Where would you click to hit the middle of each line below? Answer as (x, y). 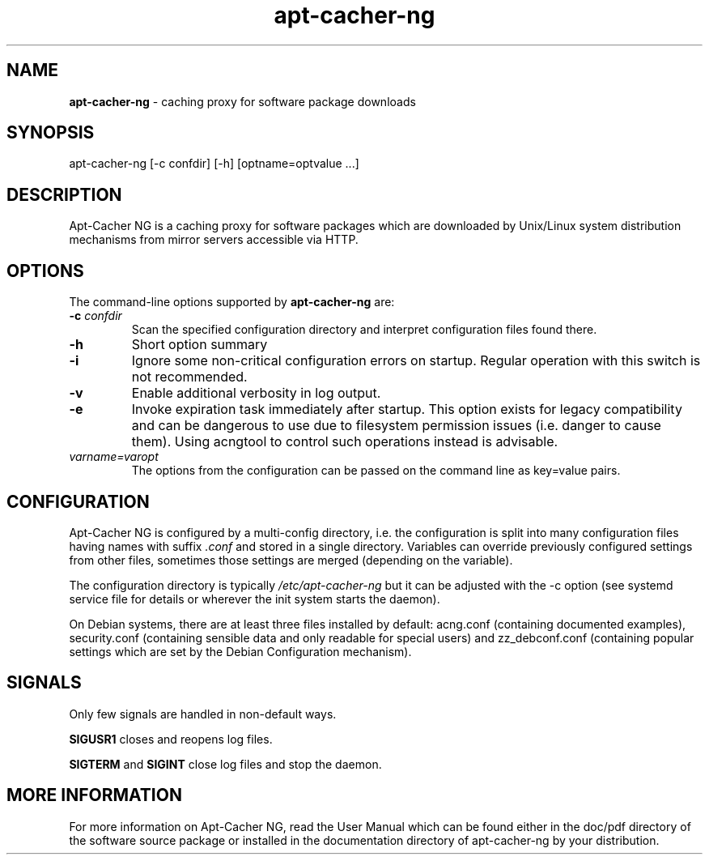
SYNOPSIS (51, 133)
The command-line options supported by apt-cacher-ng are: (232, 302)
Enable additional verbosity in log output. (256, 393)
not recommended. (189, 377)
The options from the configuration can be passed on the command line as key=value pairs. (376, 471)
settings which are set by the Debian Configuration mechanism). (240, 651)
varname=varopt (114, 457)
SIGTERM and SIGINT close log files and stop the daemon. (225, 764)
